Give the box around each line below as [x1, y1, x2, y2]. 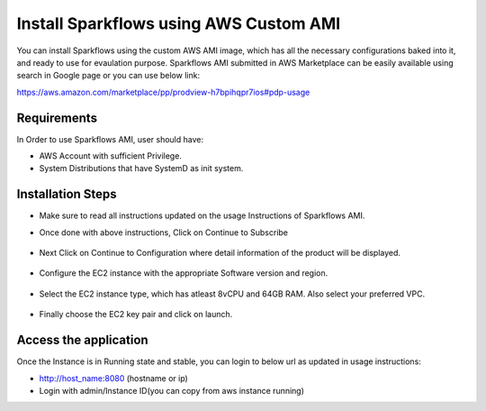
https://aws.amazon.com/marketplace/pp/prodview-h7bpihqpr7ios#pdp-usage [16, 87, 310, 97]
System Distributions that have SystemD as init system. [39, 163, 244, 174]
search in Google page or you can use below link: [16, 70, 201, 81]
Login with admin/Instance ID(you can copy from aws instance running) [39, 385, 305, 396]
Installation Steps [16, 187, 117, 202]
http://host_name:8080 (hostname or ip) [39, 372, 188, 383]
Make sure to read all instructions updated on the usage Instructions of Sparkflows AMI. [39, 210, 365, 221]
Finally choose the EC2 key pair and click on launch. [39, 309, 233, 320]
